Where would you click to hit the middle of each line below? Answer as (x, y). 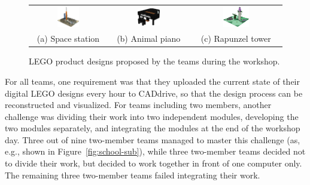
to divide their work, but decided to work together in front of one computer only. (154, 163)
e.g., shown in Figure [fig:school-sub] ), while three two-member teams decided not (155, 151)
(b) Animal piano (149, 38)
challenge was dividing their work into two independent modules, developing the (152, 116)
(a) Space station (68, 38)
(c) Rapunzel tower (236, 38)
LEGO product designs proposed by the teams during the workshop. (154, 61)
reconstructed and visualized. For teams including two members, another (138, 105)
